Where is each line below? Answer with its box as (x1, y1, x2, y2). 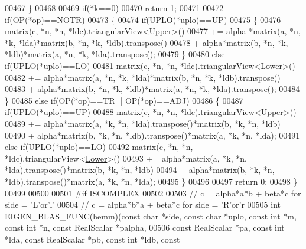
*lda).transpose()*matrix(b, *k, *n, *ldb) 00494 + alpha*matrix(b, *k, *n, (5, 163, 275, 176)
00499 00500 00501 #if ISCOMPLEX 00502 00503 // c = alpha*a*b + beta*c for (5, 186, 301, 199)
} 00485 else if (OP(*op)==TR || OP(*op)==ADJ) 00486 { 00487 (5, 94, 243, 106)
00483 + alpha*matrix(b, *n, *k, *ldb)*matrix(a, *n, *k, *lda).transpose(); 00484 (5, 83, 300, 95)
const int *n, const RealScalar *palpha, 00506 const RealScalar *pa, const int (5, 221, 285, 234)
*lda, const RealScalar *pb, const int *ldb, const (5, 232, 180, 245)
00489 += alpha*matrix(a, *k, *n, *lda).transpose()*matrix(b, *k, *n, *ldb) (5, 117, 281, 129)
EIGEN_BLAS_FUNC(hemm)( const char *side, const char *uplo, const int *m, (5, 209, 297, 222)
